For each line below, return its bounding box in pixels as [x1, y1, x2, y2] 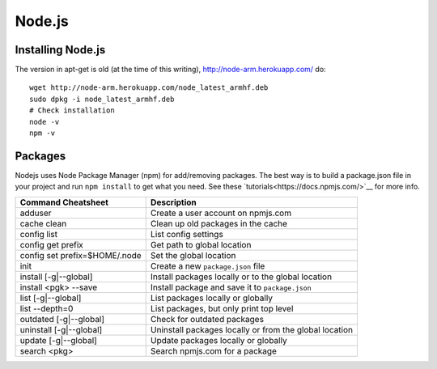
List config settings [150, 228, 224, 240]
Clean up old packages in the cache [150, 218, 287, 229]
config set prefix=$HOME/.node [19, 249, 142, 261]
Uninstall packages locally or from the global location [150, 324, 354, 335]
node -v [29, 117, 60, 126]
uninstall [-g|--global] [19, 324, 103, 335]
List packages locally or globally [150, 292, 274, 303]
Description [150, 197, 197, 208]
